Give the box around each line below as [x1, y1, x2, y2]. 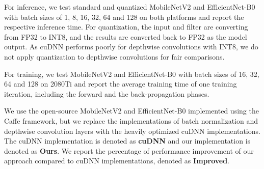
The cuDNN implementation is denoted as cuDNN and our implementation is [4, 135, 251, 146]
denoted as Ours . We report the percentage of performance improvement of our [4, 145, 254, 156]
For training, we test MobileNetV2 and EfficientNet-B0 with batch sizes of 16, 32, [4, 68, 259, 79]
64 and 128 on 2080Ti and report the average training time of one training [4, 78, 237, 89]
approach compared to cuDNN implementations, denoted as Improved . [4, 155, 230, 166]
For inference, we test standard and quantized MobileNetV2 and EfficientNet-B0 [4, 2, 255, 12]
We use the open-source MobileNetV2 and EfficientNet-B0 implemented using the [4, 105, 259, 116]
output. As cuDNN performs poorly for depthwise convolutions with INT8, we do [4, 41, 258, 52]
